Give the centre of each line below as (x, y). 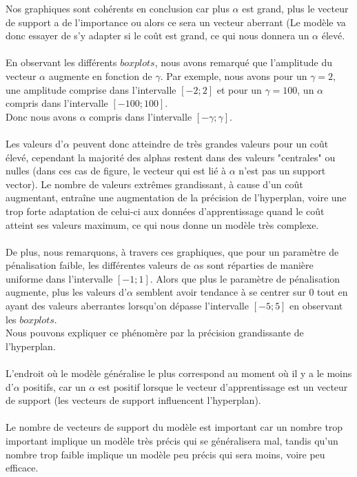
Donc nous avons (41, 116)
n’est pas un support (282, 171)
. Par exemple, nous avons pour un (234, 75)
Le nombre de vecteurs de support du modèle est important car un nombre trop (174, 427)
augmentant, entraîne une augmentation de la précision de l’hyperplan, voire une (176, 197)
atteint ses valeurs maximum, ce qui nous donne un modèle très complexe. (162, 224)
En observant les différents (61, 62)
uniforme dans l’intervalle (59, 278)
